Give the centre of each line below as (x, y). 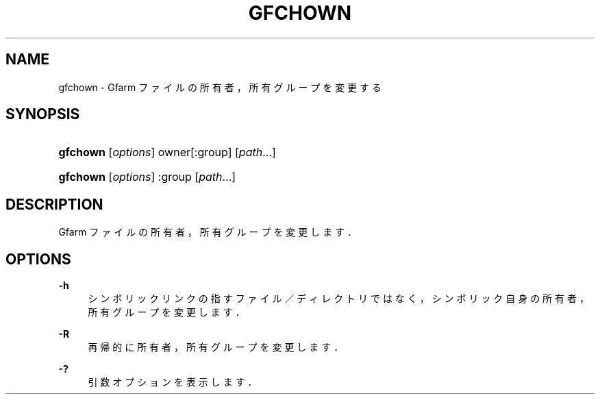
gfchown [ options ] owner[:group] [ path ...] (167, 152)
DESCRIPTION (54, 204)
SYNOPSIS (43, 114)
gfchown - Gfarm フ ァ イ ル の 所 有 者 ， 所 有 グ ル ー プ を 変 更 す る (220, 87)
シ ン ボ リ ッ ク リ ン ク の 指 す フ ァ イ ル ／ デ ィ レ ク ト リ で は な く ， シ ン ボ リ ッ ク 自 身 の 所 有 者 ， (338, 299)
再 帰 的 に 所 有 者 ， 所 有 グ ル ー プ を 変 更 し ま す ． (216, 347)
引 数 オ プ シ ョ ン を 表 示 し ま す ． (173, 382)
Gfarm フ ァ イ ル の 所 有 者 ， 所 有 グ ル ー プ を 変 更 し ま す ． (208, 232)
